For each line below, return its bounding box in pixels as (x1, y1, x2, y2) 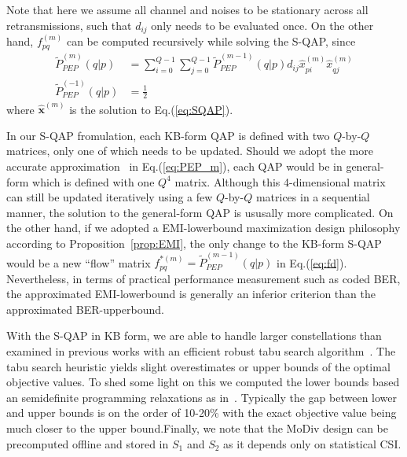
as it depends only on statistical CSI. (223, 435, 401, 451)
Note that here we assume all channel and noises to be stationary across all (6, 2, 368, 17)
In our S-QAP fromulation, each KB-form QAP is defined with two (6, 127, 330, 143)
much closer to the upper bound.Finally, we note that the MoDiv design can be (6, 419, 388, 436)
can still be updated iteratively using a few (6, 189, 213, 205)
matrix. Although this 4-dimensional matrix (174, 173, 386, 190)
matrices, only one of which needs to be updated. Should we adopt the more (6, 142, 373, 159)
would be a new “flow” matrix (6, 254, 151, 271)
